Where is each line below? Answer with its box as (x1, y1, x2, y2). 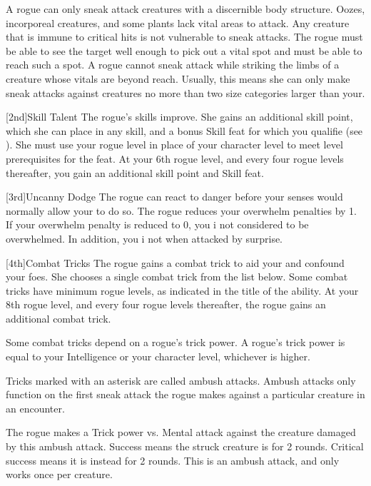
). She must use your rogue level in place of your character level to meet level (6, 137, 343, 152)
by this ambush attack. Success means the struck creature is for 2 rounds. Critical (6, 439, 364, 454)
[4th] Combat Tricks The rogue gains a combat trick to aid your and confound (6, 255, 345, 270)
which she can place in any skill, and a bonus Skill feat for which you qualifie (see (6, 123, 363, 138)
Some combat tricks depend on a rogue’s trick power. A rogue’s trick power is (6, 335, 345, 350)
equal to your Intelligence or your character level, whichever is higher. (6, 349, 310, 364)
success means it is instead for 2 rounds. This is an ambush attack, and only (6, 452, 340, 467)
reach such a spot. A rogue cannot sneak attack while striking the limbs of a (6, 57, 340, 72)
